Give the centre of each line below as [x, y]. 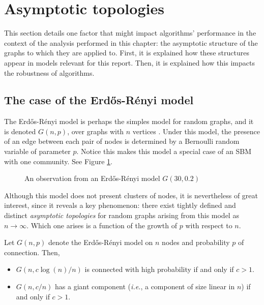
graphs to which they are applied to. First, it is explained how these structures [127, 53]
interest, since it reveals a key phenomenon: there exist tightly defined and [120, 205]
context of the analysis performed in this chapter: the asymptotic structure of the [131, 42]
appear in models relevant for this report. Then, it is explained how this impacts [129, 62]
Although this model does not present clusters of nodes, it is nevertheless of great [131, 195]
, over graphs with [96, 131]
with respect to [209, 225]
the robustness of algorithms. [49, 72]
